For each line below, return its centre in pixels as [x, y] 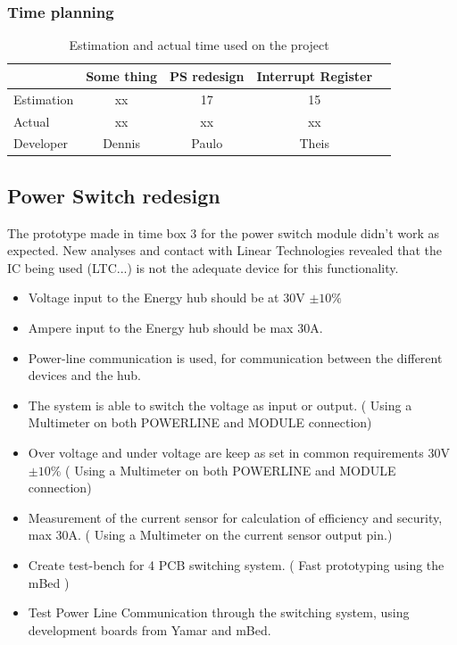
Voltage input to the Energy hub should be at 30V [166, 298]
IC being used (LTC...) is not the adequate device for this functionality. [203, 267]
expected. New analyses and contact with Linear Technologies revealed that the [224, 250]
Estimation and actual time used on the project [199, 45]
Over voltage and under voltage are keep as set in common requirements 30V [239, 452]
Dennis [122, 143]
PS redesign [207, 75]
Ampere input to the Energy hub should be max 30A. [175, 328]
